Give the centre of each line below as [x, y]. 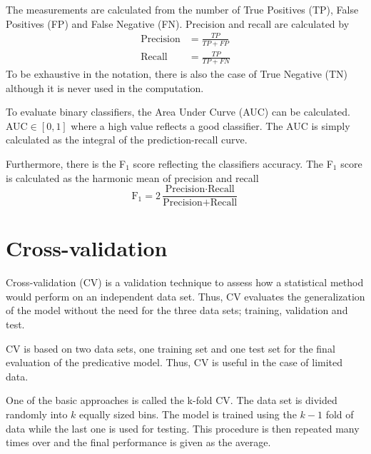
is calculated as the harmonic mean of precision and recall [132, 177]
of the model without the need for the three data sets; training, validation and [177, 310]
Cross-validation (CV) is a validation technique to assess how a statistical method [185, 282]
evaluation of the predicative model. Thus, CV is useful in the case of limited [174, 362]
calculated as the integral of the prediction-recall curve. [127, 140]
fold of [340, 414]
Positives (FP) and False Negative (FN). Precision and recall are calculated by [178, 23]
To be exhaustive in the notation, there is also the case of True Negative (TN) [177, 73]
